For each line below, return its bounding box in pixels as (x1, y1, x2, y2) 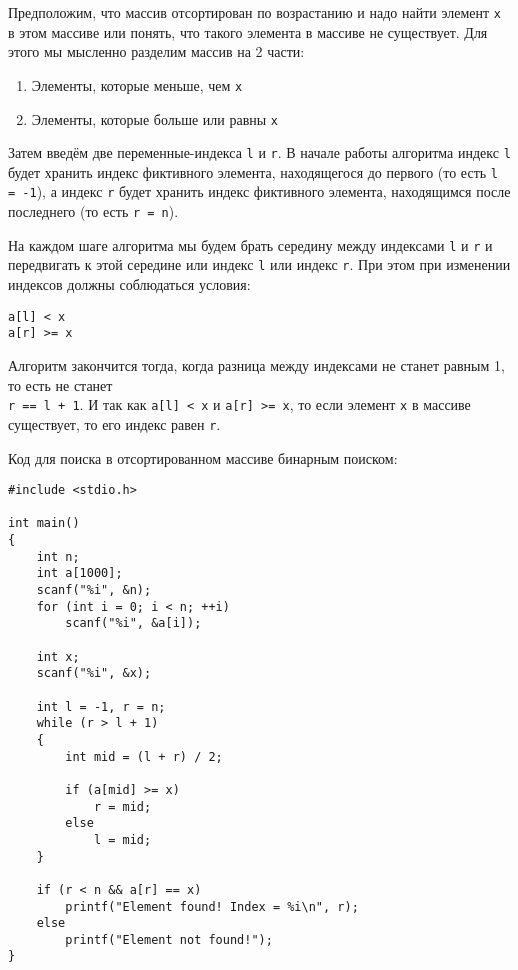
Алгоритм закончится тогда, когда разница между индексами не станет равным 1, (8, 355, 505, 375)
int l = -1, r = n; (36, 699, 166, 714)
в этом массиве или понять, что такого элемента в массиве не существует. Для (8, 21, 488, 42)
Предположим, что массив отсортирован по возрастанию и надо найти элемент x (8, 2, 501, 22)
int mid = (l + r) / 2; (65, 749, 223, 764)
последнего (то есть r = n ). (8, 201, 179, 222)
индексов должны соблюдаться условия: (8, 274, 251, 295)
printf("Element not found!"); (65, 932, 273, 947)
